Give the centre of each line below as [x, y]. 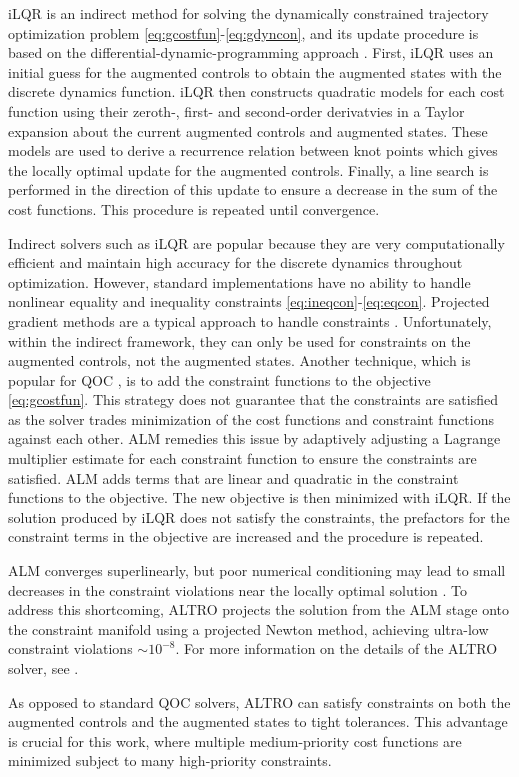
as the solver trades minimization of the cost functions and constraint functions [251, 418]
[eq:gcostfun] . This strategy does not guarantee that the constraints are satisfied [253, 399]
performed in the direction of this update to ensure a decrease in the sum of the [253, 189]
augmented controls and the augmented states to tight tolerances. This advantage [258, 721]
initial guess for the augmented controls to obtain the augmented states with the [255, 71]
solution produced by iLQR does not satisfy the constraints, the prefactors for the [259, 516]
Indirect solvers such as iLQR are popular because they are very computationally [256, 242]
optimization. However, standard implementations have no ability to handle [239, 281]
